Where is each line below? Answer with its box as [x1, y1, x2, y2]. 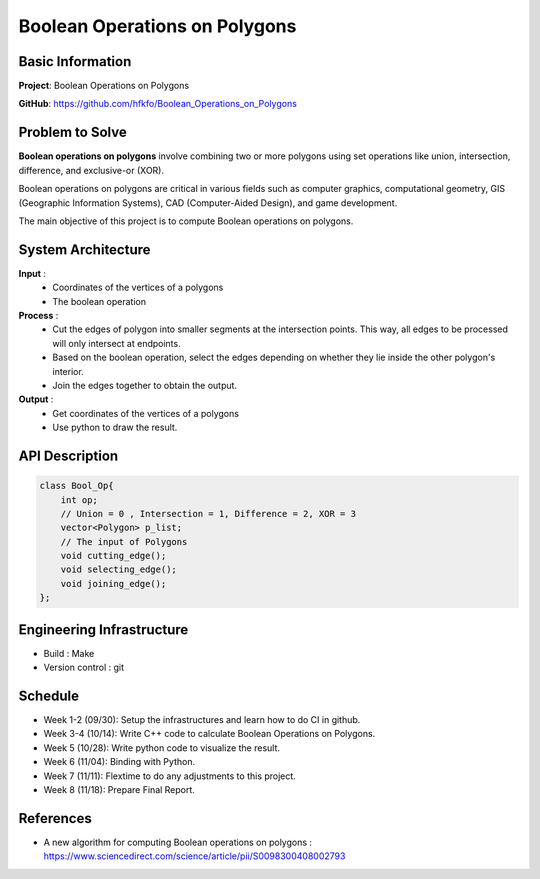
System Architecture [18, 241, 151, 258]
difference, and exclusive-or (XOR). [18, 164, 165, 176]
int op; [60, 494, 99, 505]
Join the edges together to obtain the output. [52, 379, 238, 391]
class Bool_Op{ [39, 480, 114, 492]
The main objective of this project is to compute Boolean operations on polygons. [18, 215, 354, 227]
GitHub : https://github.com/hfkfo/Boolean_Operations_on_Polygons [18, 98, 297, 110]
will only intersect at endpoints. [52, 337, 181, 349]
